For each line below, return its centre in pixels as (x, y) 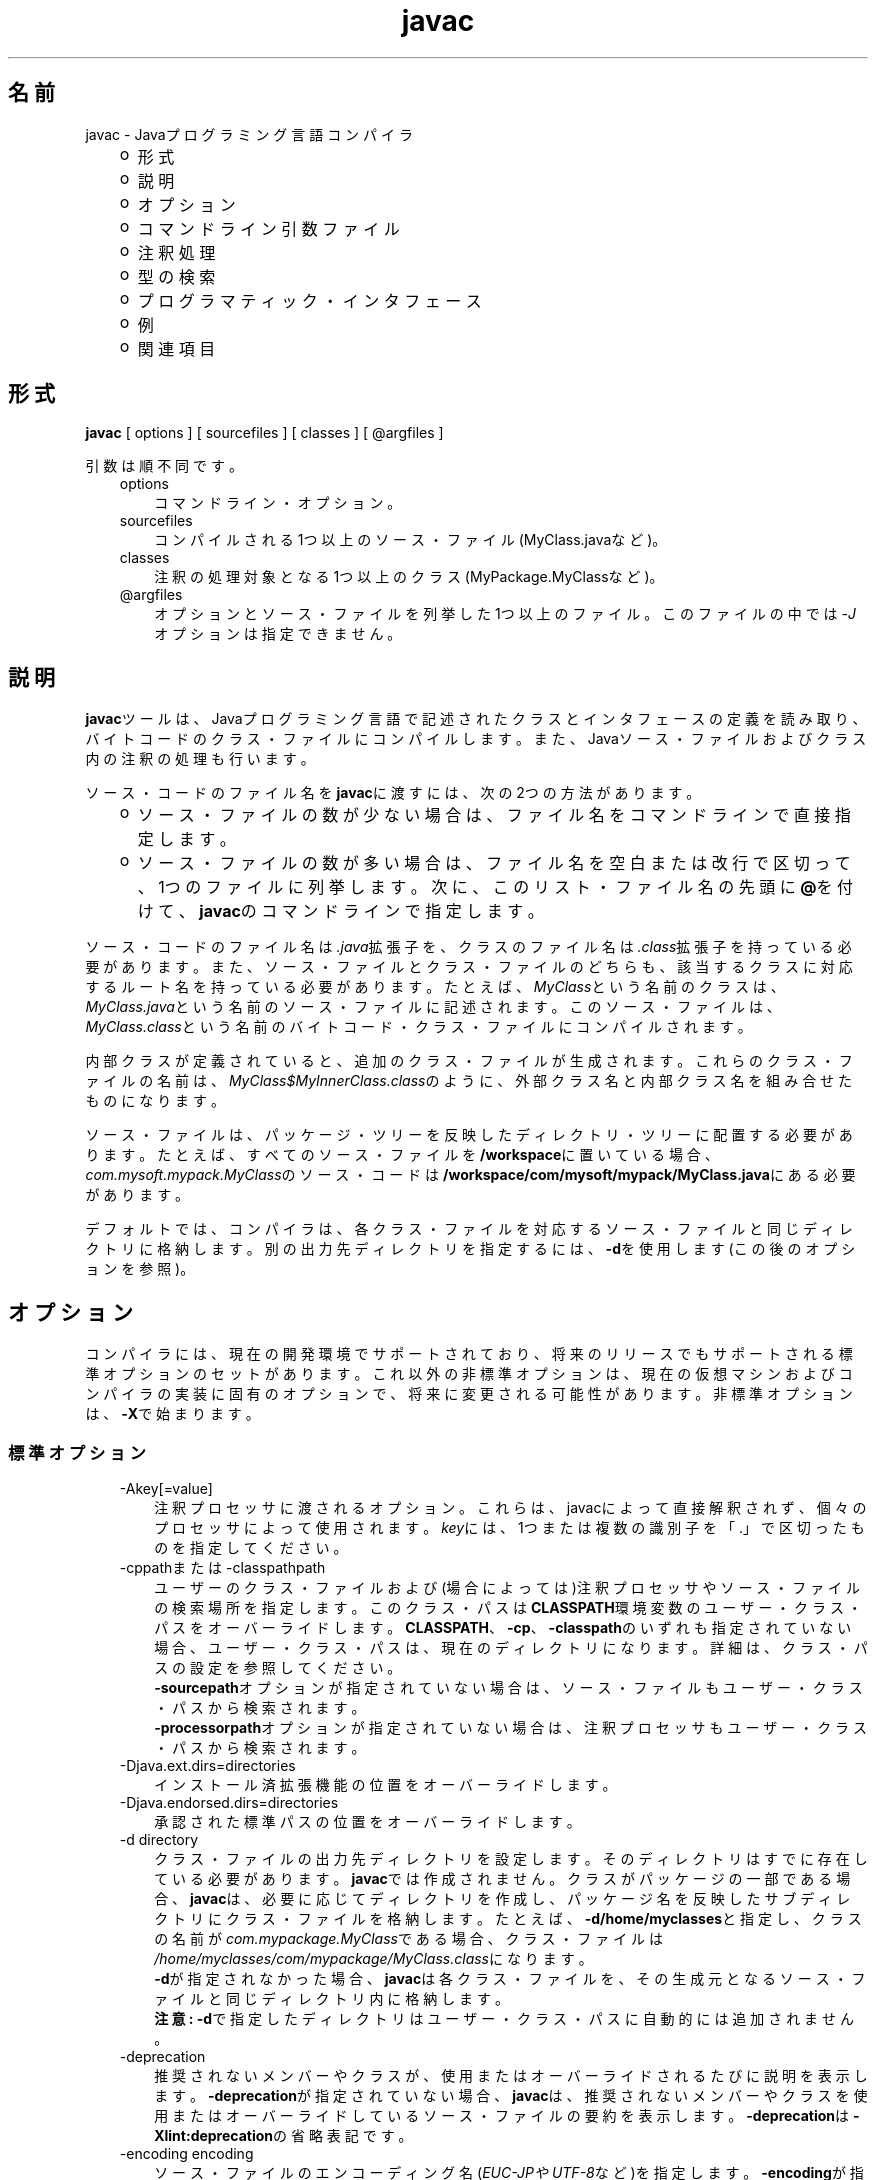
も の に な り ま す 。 (155, 1101)
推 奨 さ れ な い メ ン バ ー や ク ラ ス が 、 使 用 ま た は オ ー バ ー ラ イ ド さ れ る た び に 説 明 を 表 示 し (511, 2075)
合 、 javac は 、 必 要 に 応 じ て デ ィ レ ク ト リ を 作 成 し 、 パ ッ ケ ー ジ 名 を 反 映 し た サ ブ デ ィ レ (502, 1898)
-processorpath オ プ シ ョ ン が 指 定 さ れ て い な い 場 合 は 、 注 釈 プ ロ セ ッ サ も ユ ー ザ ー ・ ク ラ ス (511, 1727)
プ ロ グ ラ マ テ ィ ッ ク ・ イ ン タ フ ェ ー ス (309, 300)
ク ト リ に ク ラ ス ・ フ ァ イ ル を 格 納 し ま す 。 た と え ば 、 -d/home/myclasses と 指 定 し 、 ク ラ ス (508, 1918)
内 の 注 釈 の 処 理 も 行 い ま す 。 (200, 759)
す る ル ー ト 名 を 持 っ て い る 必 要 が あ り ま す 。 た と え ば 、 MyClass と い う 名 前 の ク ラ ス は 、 (435, 987)
